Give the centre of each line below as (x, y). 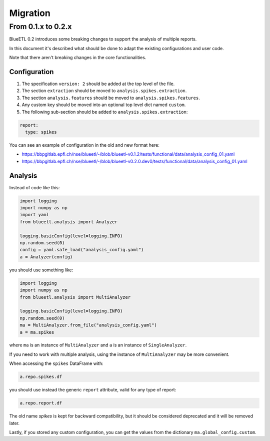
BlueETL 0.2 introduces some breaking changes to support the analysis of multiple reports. (103, 39)
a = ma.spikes (37, 332)
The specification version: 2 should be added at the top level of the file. (98, 84)
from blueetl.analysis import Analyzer (68, 222)
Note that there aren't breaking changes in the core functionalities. (78, 58)
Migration (30, 13)
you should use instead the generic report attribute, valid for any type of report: (93, 390)
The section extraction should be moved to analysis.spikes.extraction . (104, 91)
